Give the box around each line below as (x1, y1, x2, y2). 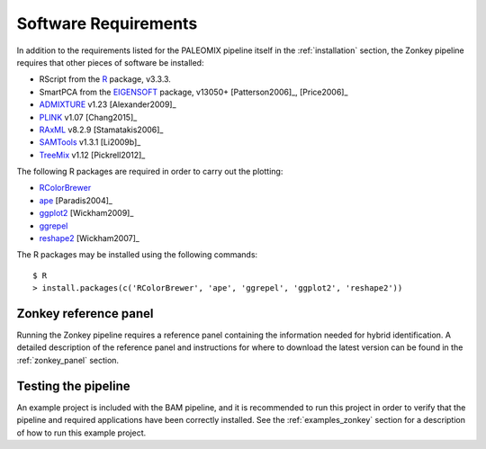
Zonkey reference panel (16, 306, 154, 321)
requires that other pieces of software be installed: (16, 57, 204, 67)
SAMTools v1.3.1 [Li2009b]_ (39, 137, 141, 148)
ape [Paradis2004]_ (39, 194, 112, 206)
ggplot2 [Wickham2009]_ (39, 208, 134, 219)
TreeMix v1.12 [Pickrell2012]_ (39, 149, 146, 160)
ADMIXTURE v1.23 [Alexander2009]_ (39, 99, 176, 110)
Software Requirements (16, 13, 198, 33)
